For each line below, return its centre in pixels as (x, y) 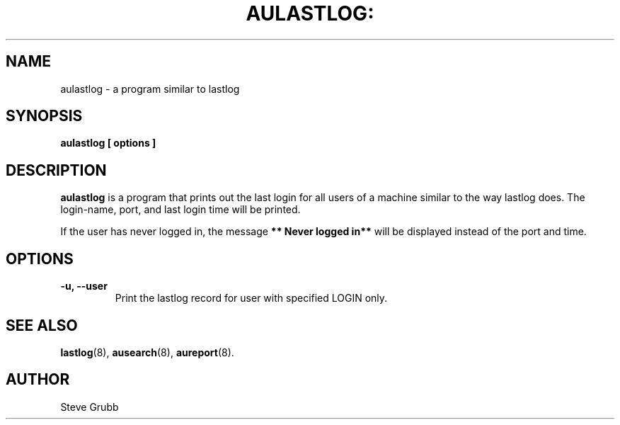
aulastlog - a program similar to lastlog (150, 89)
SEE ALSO (42, 325)
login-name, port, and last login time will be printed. (180, 210)
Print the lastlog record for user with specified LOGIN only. (251, 298)
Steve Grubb (90, 407)
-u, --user (84, 286)
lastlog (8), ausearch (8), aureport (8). (147, 352)
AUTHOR (38, 380)
